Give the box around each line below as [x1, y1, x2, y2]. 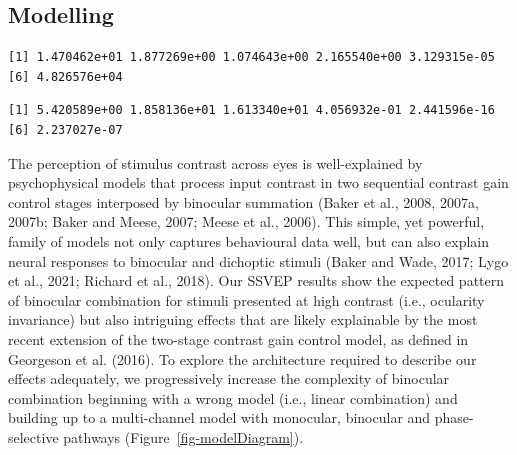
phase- [434, 407, 474, 428]
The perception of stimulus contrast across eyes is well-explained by [8, 152, 423, 173]
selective [8, 426, 59, 447]
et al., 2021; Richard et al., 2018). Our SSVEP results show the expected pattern [8, 270, 505, 291]
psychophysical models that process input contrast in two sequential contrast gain [8, 172, 509, 193]
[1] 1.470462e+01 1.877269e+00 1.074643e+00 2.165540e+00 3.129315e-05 [8, 50, 495, 65]
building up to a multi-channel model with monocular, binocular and [8, 407, 431, 428]
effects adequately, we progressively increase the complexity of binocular [8, 368, 450, 389]
